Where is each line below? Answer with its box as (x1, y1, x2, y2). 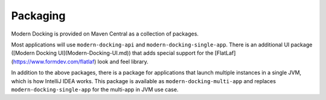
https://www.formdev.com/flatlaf (13, 58, 95, 65)
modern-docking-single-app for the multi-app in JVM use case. (11, 86, 179, 93)
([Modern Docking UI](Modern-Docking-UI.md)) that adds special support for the (11, 49, 214, 57)
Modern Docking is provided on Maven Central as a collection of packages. (11, 30, 199, 37)
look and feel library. (97, 58, 149, 65)
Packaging (11, 9, 66, 22)
